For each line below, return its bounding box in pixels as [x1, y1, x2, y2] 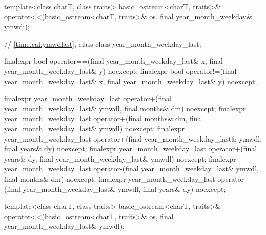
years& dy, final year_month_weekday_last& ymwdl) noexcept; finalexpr [4, 153, 236, 164]
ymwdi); [4, 21, 30, 32]
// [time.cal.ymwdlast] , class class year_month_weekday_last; [4, 38, 201, 49]
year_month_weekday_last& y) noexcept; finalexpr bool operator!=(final [4, 65, 237, 76]
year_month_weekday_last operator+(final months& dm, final [4, 113, 203, 124]
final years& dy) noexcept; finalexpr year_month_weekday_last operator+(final [4, 143, 257, 154]
